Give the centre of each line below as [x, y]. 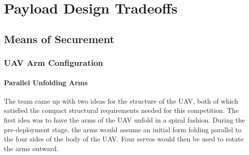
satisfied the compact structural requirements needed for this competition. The [121, 110]
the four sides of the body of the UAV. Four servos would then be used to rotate [124, 139]
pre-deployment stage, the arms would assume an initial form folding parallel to [123, 129]
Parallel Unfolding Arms [46, 82]
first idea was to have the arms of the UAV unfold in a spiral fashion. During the [124, 119]
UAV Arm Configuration [54, 63]
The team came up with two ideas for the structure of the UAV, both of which [121, 101]
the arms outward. [31, 148]
